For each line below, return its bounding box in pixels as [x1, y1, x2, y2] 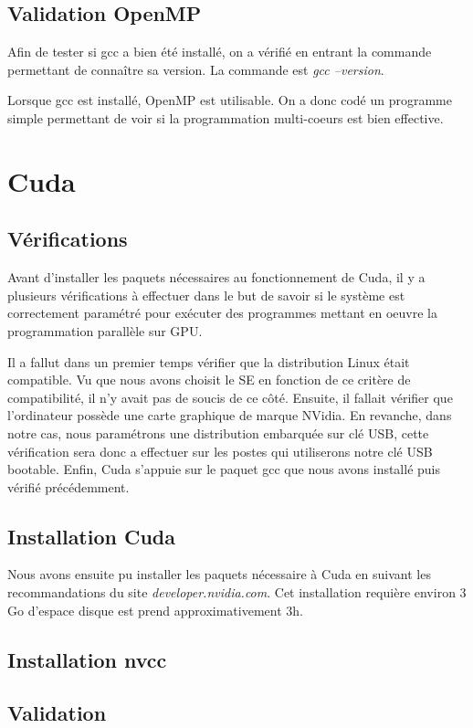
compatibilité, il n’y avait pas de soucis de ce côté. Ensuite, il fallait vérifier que [7, 387, 453, 406]
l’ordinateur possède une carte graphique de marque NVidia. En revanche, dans [7, 406, 452, 425]
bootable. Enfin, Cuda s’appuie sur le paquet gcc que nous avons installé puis [7, 459, 441, 479]
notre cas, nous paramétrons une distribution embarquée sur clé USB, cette [7, 423, 429, 442]
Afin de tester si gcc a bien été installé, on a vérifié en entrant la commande [7, 42, 432, 61]
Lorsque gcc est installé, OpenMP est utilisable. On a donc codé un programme [7, 90, 452, 110]
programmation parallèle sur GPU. [7, 321, 203, 340]
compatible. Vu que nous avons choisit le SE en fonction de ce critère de [7, 370, 411, 389]
